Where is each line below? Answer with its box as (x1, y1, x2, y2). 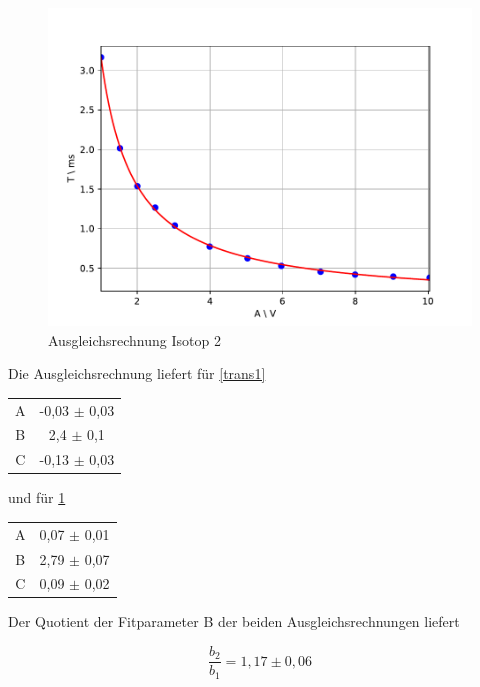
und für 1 (8, 487, 66, 508)
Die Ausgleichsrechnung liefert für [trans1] (8, 363, 266, 384)
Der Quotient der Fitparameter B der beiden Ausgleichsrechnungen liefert (8, 611, 460, 632)
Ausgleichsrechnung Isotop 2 (48, 329, 221, 350)
